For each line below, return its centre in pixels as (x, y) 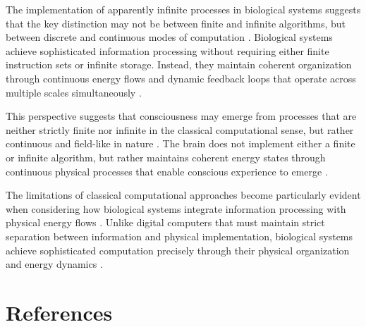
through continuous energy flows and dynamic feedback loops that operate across (181, 78)
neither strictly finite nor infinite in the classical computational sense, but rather (180, 129)
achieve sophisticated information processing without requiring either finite (167, 50)
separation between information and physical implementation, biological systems (179, 236)
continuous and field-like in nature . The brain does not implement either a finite (181, 143)
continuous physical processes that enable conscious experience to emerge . (167, 171)
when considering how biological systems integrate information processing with (176, 208)
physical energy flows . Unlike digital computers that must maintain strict (165, 222)
